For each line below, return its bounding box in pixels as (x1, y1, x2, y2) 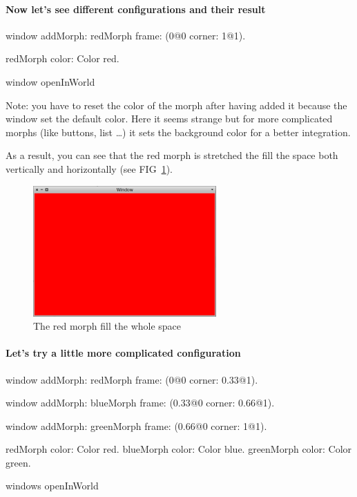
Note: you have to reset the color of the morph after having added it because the (6, 97, 347, 112)
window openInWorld (6, 74, 95, 88)
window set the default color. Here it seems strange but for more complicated (6, 111, 333, 126)
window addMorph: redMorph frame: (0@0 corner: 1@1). (6, 28, 246, 42)
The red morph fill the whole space (33, 319, 182, 333)
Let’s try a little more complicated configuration (6, 346, 241, 360)
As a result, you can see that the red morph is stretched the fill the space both (6, 148, 338, 162)
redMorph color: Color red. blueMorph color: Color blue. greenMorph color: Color (6, 442, 352, 456)
